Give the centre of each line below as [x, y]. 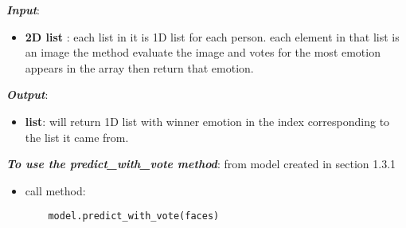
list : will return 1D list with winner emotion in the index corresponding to [207, 121]
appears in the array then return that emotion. [139, 67]
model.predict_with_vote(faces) [134, 216]
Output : [27, 94]
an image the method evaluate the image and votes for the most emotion [203, 52]
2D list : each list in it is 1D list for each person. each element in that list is [212, 36]
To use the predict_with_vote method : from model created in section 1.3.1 [201, 164]
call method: [55, 190]
